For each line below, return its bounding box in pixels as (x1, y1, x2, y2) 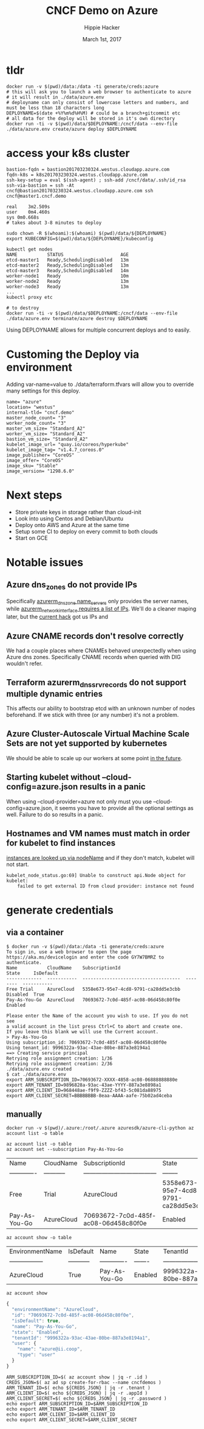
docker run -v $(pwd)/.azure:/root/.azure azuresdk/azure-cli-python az (6, 1125, 194, 1131)
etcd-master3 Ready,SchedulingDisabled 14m (6, 267, 129, 274)
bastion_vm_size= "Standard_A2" (6, 436, 88, 442)
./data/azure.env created (6, 1066, 72, 1072)
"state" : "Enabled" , (12, 1329, 64, 1335)
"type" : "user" (17, 1352, 56, 1358)
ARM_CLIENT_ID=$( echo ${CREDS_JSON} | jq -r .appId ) (6, 1390, 148, 1396)
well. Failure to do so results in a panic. (6, 811, 104, 818)
